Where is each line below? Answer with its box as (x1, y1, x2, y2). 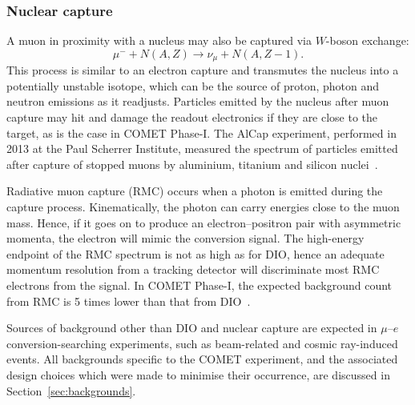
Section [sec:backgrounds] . (6, 382, 136, 399)
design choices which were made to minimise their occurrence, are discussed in (6, 366, 390, 383)
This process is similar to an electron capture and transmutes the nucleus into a (6, 62, 399, 78)
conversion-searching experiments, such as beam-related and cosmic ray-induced (6, 335, 398, 351)
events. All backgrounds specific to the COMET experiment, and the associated (6, 351, 398, 367)
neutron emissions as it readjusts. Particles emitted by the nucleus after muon (6, 93, 389, 110)
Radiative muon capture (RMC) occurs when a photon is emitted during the (6, 182, 383, 199)
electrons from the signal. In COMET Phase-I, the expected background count (6, 276, 393, 293)
